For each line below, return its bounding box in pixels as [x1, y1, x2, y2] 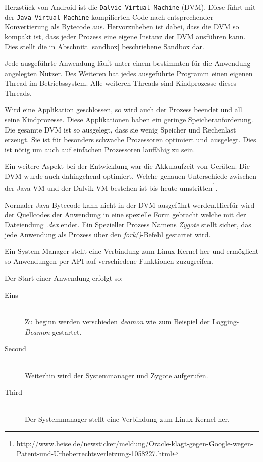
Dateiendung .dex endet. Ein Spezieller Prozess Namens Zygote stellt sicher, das [5, 219, 251, 230]
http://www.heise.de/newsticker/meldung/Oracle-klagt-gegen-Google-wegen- [16, 438, 254, 448]
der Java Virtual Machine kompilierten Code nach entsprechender [5, 11, 214, 22]
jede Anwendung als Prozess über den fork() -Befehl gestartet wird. [5, 229, 211, 239]
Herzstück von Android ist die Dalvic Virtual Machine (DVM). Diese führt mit [5, 2, 256, 12]
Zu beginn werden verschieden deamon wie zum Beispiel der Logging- [25, 316, 239, 327]
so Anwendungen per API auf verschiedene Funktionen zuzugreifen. [5, 255, 213, 266]
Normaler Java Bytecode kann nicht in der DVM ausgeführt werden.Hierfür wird [5, 199, 255, 210]
